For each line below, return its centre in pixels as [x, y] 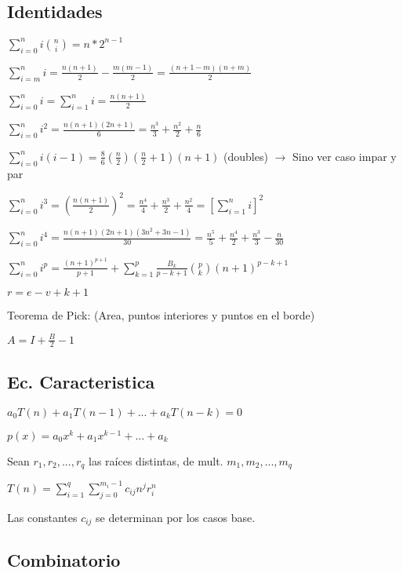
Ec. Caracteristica [81, 381]
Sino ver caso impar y [344, 156]
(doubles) [246, 156]
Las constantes [42, 517]
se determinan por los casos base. [176, 517]
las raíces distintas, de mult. [156, 460]
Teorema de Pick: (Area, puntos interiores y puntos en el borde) [161, 314]
